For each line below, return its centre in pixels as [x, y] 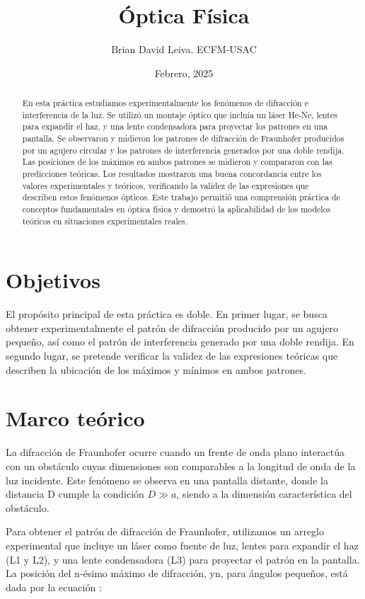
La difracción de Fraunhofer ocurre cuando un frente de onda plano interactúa [175, 452]
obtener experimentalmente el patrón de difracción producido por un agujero [172, 327]
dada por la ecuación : [54, 587]
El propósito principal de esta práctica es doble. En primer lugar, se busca [167, 314]
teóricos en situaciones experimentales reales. [105, 221]
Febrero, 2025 [184, 73]
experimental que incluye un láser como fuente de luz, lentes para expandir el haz [182, 545]
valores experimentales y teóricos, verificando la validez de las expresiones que [166, 185]
